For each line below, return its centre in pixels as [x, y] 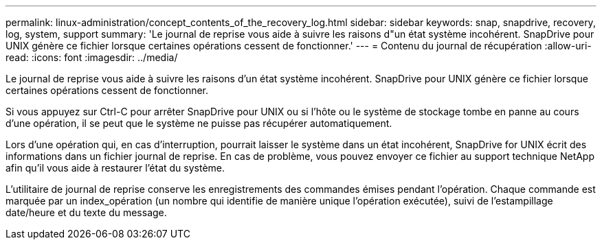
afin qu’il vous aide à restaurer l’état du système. [115, 168]
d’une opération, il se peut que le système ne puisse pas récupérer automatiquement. [199, 123]
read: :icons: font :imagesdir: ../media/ [92, 57]
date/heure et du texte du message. [86, 212]
